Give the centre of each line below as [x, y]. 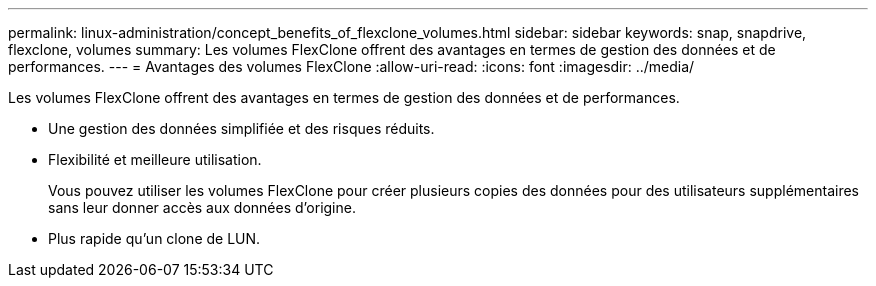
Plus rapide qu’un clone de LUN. [154, 238]
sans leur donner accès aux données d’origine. [202, 207]
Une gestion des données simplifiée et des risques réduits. [241, 128]
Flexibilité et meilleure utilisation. [155, 159]
